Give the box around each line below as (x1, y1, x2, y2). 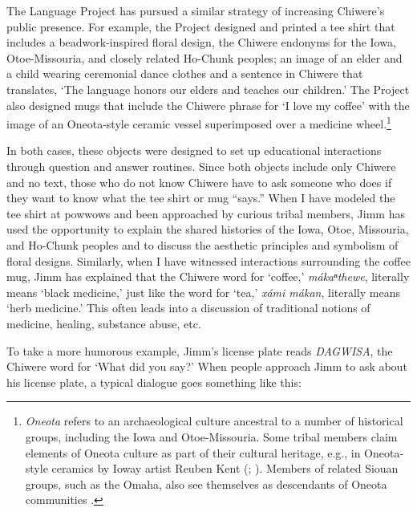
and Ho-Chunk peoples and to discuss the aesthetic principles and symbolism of (6, 236, 399, 253)
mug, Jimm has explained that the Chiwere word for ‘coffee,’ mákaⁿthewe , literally (6, 268, 410, 285)
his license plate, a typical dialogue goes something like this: (6, 373, 302, 390)
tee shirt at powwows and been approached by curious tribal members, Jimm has (6, 205, 405, 221)
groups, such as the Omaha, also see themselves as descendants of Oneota (25, 475, 387, 492)
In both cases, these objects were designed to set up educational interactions (6, 142, 382, 159)
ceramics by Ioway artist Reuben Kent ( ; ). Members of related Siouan (51, 460, 399, 477)
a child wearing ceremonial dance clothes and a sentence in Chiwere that (6, 65, 363, 82)
